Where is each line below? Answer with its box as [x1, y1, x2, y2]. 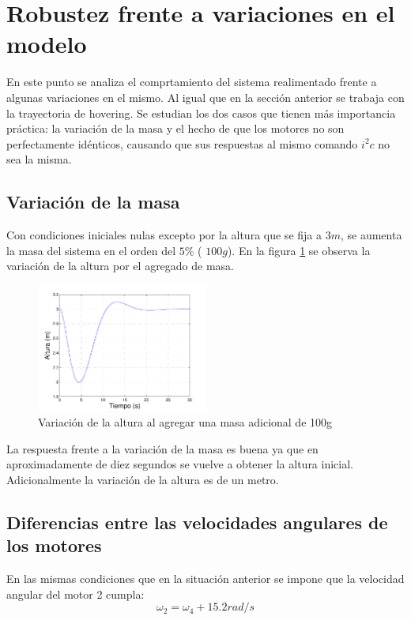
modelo [6, 28, 87, 60]
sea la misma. [6, 151, 72, 167]
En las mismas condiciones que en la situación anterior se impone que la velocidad [6, 569, 405, 586]
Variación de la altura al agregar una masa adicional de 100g [38, 414, 333, 430]
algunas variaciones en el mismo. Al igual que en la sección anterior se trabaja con [6, 88, 405, 105]
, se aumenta [340, 227, 402, 243]
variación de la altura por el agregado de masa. [6, 257, 235, 274]
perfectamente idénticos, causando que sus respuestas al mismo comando [6, 135, 358, 152]
